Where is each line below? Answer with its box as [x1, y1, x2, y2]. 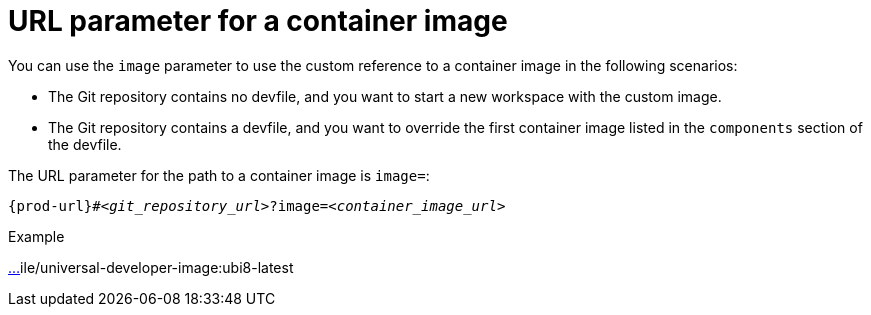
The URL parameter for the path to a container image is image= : [8, 166, 430, 184]
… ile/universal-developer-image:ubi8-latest [8, 258, 294, 276]
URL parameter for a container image [8, 4, 508, 38]
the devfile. [48, 135, 122, 153]
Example [8, 227, 65, 245]
